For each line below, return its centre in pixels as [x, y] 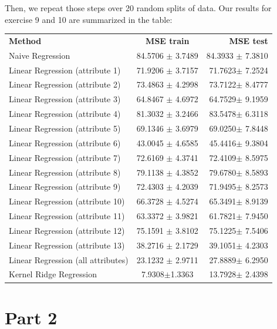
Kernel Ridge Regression [53, 274]
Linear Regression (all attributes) [69, 259]
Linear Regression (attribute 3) [65, 99]
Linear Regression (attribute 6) [65, 142]
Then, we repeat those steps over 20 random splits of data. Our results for [138, 8]
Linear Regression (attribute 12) [67, 230]
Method [25, 40]
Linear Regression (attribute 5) [65, 128]
